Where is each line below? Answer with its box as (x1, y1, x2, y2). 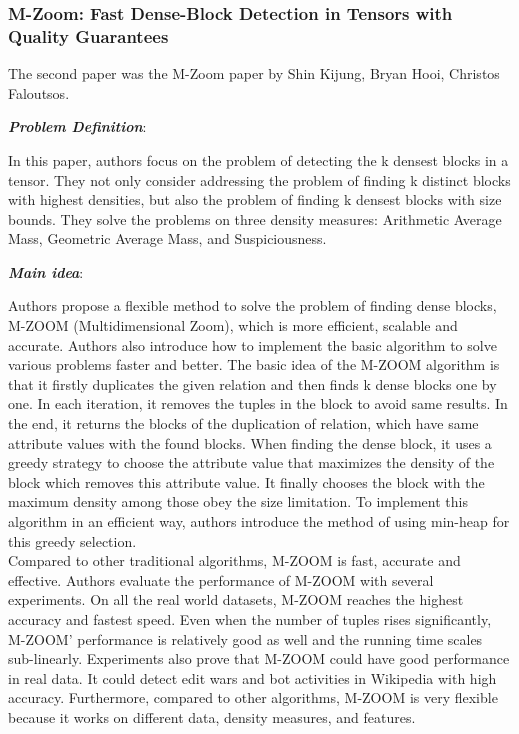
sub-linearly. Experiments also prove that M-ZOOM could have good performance (8, 648, 510, 669)
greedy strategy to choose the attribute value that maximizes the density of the (8, 452, 495, 473)
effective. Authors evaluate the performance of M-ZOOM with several (8, 569, 434, 590)
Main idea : (8, 261, 84, 282)
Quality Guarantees (8, 23, 169, 48)
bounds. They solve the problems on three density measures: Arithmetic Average (8, 208, 502, 229)
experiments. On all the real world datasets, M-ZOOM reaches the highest (8, 589, 464, 610)
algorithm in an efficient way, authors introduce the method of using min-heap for (8, 511, 510, 532)
